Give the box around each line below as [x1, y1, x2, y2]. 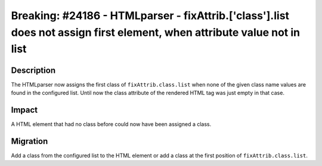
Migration [11, 136, 48, 146]
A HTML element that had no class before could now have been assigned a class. [11, 120, 212, 128]
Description [11, 65, 56, 75]
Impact [11, 104, 38, 115]
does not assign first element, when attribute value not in [11, 26, 301, 39]
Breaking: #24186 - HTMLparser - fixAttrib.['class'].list [11, 9, 289, 22]
